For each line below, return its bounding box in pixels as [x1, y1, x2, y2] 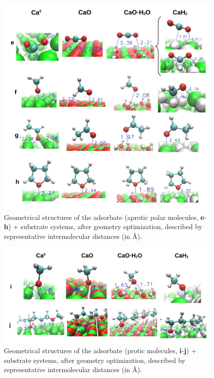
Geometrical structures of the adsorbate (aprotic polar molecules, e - [4, 212, 207, 222]
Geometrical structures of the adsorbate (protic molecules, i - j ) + [4, 345, 197, 356]
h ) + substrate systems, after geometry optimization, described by [4, 221, 202, 232]
